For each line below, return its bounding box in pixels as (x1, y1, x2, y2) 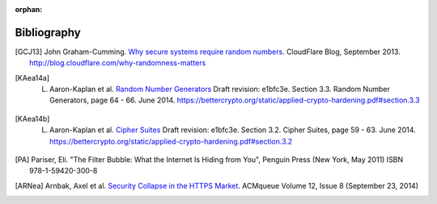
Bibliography (15, 25, 81, 40)
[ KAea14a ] (15, 73, 50, 82)
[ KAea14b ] (15, 114, 50, 123)
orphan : (15, 5, 43, 14)
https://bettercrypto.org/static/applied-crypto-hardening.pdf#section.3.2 (49, 136, 293, 146)
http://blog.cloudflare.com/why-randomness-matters (29, 58, 206, 68)
